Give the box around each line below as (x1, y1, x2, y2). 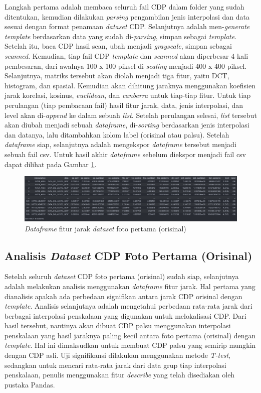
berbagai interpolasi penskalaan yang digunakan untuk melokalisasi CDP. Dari (5, 310, 246, 321)
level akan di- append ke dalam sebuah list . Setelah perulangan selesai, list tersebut (5, 109, 257, 120)
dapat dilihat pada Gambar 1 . (5, 159, 97, 169)
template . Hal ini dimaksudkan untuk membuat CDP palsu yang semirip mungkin (5, 340, 256, 350)
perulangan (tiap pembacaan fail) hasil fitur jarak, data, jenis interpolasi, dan (5, 99, 243, 110)
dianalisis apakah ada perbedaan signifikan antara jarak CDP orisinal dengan (5, 291, 242, 301)
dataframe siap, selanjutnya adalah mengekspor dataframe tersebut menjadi (5, 139, 236, 150)
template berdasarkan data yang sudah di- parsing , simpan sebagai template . (5, 31, 237, 41)
